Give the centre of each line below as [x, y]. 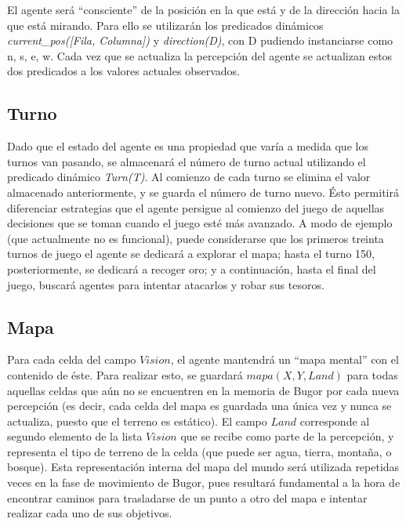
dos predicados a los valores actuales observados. [123, 71]
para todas [372, 374]
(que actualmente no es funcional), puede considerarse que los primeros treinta [196, 238]
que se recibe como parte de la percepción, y [287, 436]
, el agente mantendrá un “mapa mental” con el [285, 359]
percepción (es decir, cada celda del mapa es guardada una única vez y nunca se [199, 406]
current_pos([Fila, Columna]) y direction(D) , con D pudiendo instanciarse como [200, 40]
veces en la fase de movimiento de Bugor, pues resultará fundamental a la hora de [204, 482]
